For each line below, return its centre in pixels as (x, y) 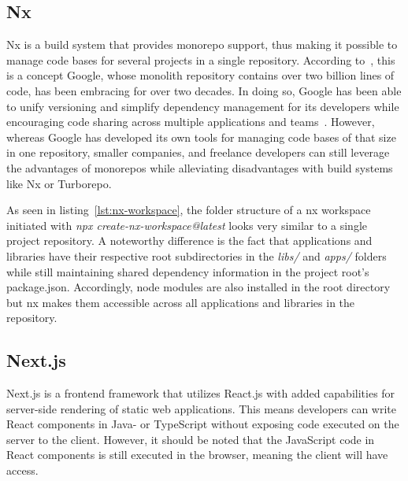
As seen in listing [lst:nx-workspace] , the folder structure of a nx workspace (189, 210)
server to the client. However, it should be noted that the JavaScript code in (191, 439)
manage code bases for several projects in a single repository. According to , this (201, 59)
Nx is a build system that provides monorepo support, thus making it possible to (202, 44)
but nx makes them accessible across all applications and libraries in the (181, 302)
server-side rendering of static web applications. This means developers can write (202, 408)
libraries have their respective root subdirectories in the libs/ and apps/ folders (197, 255)
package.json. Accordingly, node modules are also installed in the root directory (198, 287)
